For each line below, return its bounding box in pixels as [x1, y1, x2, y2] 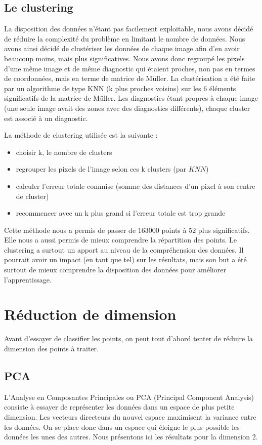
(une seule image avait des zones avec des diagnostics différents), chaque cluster [4, 102, 250, 113]
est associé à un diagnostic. [4, 112, 88, 123]
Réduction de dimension [4, 304, 177, 325]
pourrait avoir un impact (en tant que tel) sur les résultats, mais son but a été [4, 254, 247, 265]
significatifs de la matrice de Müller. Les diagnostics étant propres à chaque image [4, 93, 258, 103]
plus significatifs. [198, 224, 250, 235]
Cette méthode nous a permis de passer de [4, 224, 136, 235]
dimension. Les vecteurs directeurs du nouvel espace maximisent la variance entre [4, 411, 256, 422]
